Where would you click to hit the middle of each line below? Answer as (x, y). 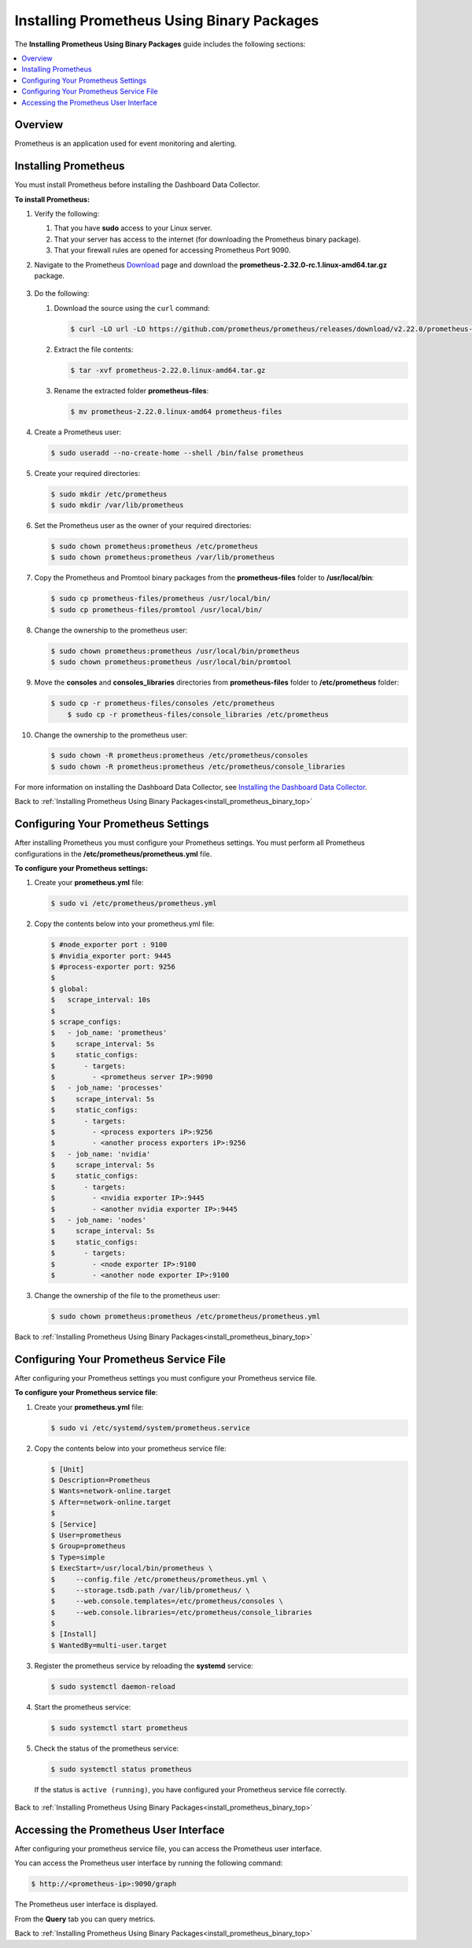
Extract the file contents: (94, 349)
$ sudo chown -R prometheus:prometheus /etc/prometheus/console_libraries (198, 766)
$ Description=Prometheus (101, 1480)
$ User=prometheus (86, 1535)
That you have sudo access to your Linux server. (133, 228)
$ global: (70, 989)
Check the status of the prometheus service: (107, 1748)
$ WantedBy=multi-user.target (109, 1645)
